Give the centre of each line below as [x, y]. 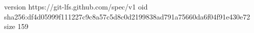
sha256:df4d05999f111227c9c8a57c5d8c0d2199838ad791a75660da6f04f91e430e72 [127, 16]
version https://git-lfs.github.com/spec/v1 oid [76, 6]
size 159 [16, 26]
